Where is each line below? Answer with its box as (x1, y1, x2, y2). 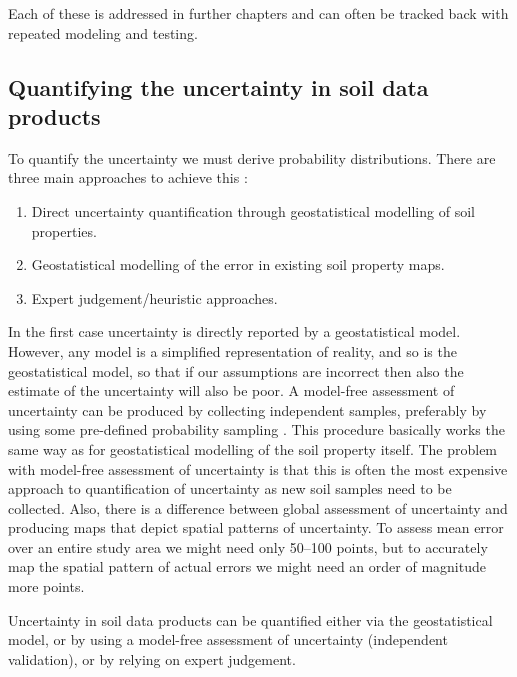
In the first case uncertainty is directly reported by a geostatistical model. (8, 321, 461, 342)
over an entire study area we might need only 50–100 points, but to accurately (8, 536, 488, 557)
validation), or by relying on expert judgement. (8, 648, 296, 669)
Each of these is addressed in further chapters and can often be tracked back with (8, 3, 509, 23)
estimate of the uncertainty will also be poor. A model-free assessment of (8, 380, 455, 401)
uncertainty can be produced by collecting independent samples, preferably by (8, 399, 487, 420)
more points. (8, 576, 85, 597)
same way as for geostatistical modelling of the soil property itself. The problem (8, 438, 498, 459)
